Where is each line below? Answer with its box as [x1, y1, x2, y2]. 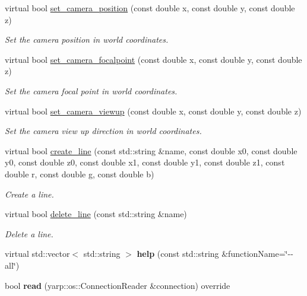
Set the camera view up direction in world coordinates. [5, 125, 202, 137]
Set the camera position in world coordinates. [5, 33, 169, 46]
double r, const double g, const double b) [5, 167, 154, 180]
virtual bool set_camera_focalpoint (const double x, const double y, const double [5, 53, 302, 65]
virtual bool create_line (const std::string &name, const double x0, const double [5, 144, 297, 157]
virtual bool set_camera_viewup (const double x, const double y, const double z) [5, 104, 302, 117]
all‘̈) [5, 259, 20, 271]
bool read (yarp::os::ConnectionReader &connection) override [5, 279, 230, 291]
